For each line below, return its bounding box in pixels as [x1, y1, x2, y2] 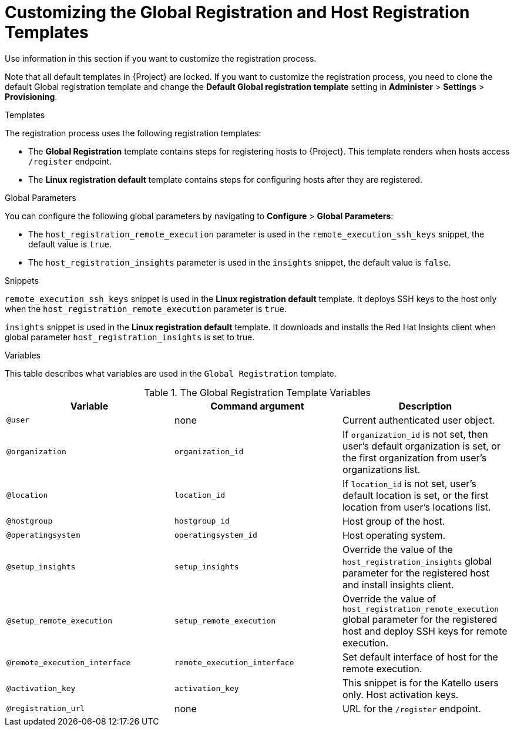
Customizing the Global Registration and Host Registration [5, 2, 470, 22]
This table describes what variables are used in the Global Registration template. [5, 368, 337, 378]
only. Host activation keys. [342, 688, 459, 700]
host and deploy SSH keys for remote [342, 625, 508, 637]
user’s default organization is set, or [342, 440, 500, 452]
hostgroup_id [174, 517, 230, 526]
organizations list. [342, 463, 421, 475]
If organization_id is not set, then [342, 428, 488, 440]
